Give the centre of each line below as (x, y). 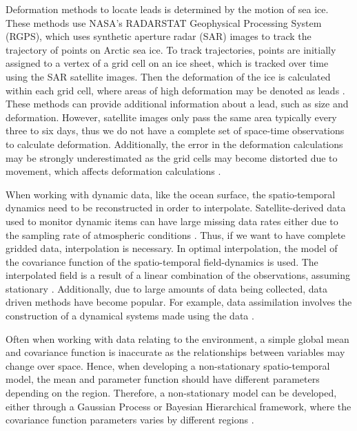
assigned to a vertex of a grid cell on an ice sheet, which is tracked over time (167, 63)
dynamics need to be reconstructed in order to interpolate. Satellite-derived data (176, 208)
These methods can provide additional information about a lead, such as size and (177, 104)
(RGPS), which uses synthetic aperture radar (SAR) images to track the (159, 36)
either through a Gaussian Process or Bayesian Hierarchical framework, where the (178, 406)
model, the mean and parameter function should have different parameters (163, 379)
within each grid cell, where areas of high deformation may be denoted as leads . (175, 90)
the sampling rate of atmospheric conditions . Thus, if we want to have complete (176, 234)
